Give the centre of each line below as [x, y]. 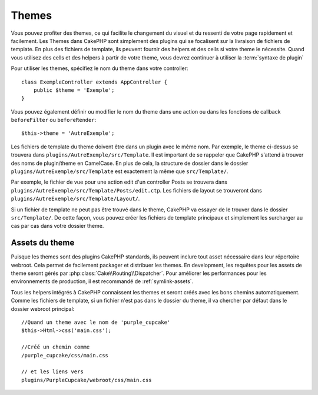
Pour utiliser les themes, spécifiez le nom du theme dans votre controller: [100, 68]
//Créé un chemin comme [56, 347]
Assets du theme [43, 243]
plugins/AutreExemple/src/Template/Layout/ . [75, 199]
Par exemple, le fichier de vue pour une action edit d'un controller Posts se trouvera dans [119, 182]
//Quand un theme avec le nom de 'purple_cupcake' [96, 322]
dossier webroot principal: [43, 308]
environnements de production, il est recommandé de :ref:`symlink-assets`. [102, 281]
